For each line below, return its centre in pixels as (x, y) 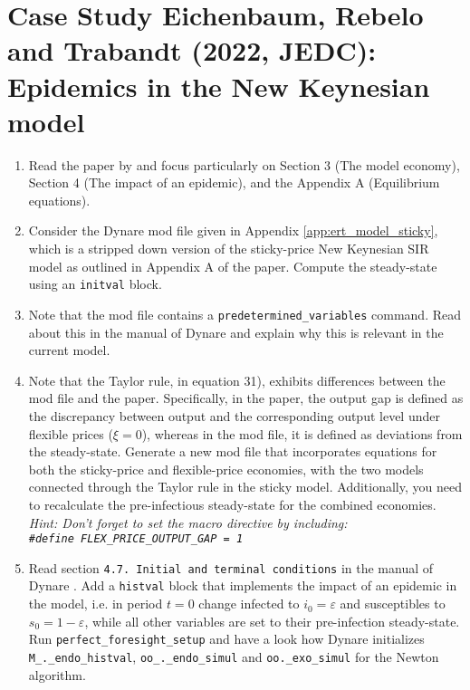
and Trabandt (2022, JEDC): (192, 50)
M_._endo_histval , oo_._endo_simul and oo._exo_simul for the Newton (234, 656)
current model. (69, 350)
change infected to (249, 604)
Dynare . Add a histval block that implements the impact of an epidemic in (243, 585)
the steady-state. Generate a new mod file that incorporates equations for (233, 451)
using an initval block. (95, 284)
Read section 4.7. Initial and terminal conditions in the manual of (231, 567)
